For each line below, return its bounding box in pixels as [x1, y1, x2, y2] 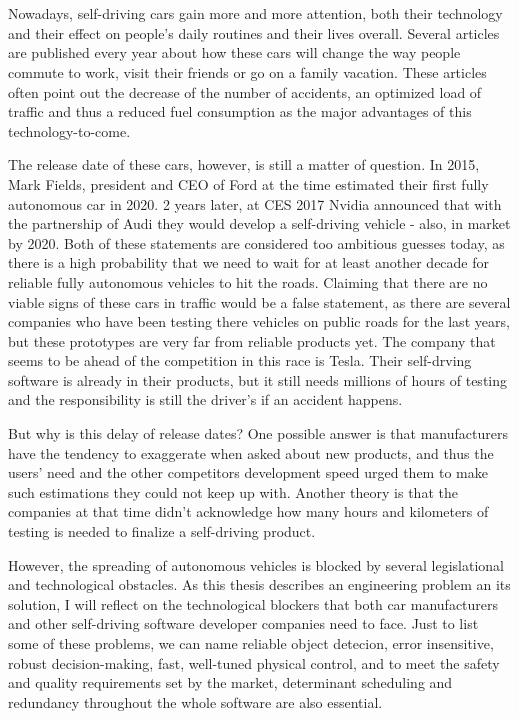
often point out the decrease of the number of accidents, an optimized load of [8, 81, 482, 102]
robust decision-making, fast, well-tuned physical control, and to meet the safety [8, 652, 500, 673]
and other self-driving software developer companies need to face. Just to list [8, 613, 479, 634]
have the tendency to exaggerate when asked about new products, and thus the [8, 442, 494, 463]
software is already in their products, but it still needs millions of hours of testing [8, 369, 507, 390]
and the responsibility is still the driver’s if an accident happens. [8, 389, 403, 410]
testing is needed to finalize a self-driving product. [8, 521, 316, 542]
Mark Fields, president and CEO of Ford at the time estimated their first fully [8, 173, 489, 194]
